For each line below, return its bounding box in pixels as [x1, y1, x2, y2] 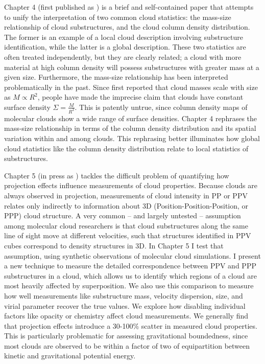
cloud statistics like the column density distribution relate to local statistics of [4, 143, 249, 153]
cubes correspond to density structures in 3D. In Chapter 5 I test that [4, 240, 224, 251]
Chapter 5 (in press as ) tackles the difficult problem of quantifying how [4, 170, 229, 180]
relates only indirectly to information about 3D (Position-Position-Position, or [4, 200, 249, 211]
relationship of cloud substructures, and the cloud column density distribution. [4, 21, 250, 32]
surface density [4, 101, 51, 112]
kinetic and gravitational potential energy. [4, 350, 136, 361]
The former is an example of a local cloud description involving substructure [4, 31, 243, 42]
